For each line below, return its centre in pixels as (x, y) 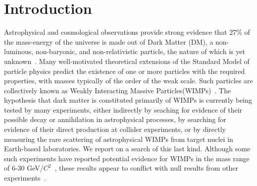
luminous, (19, 51)
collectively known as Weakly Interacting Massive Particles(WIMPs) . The (118, 90)
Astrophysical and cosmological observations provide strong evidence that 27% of (127, 32)
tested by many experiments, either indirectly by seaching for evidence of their (123, 109)
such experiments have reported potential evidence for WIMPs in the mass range (127, 158)
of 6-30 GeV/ (24, 168)
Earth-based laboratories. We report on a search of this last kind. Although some (127, 149)
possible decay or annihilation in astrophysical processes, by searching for (115, 119)
